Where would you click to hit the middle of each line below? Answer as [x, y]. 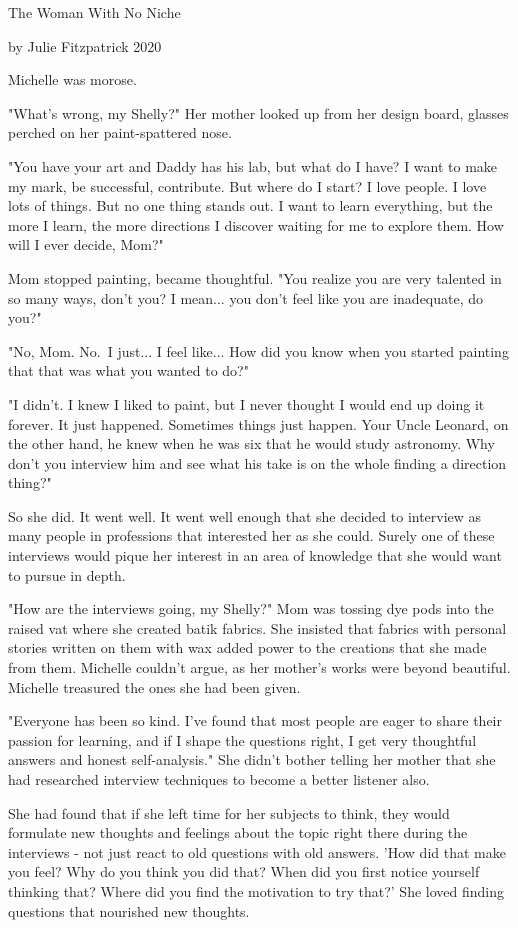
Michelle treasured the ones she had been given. [154, 686]
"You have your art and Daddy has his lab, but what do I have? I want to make [253, 165]
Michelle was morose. [72, 79]
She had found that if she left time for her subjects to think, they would [229, 812]
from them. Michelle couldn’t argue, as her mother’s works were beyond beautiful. [259, 667]
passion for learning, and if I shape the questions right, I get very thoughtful [242, 739]
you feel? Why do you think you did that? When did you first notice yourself [244, 871]
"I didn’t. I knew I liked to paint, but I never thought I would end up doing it [246, 403]
